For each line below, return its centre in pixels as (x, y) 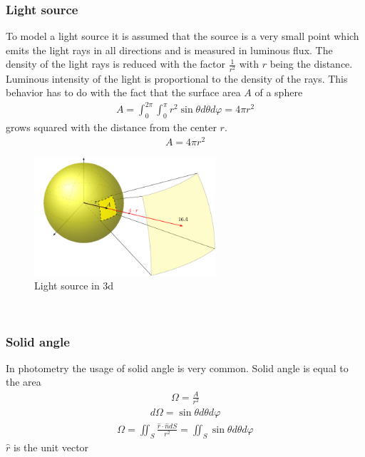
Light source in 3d (74, 286)
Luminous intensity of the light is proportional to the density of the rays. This (177, 78)
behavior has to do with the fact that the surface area (123, 92)
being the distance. (311, 64)
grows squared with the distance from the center (111, 127)
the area (24, 382)
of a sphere (279, 92)
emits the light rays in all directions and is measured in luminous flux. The (169, 50)
